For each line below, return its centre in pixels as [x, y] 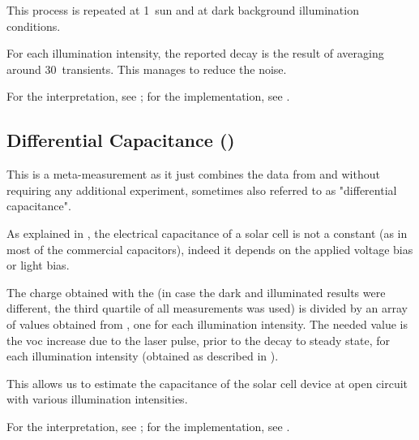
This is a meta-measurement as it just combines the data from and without [193, 174]
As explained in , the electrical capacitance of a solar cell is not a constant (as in [207, 233]
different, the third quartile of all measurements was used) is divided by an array [207, 308]
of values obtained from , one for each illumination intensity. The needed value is [207, 324]
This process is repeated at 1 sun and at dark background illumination [183, 10]
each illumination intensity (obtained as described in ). [143, 356]
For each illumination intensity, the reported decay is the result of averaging [195, 53]
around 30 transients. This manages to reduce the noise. [147, 69]
